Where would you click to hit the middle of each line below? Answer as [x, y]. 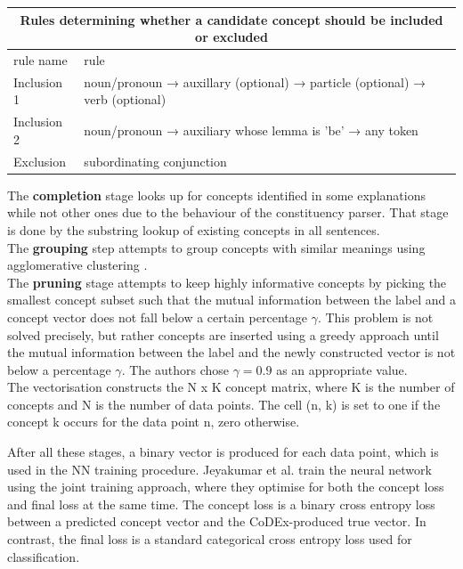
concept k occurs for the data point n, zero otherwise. [154, 422]
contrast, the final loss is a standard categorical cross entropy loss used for [210, 539]
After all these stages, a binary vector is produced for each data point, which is [223, 452]
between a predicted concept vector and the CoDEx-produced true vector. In [217, 521]
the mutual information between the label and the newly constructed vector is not [231, 352]
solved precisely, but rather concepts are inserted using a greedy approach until [223, 334]
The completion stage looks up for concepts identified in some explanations [216, 195]
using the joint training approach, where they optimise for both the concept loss [226, 487]
